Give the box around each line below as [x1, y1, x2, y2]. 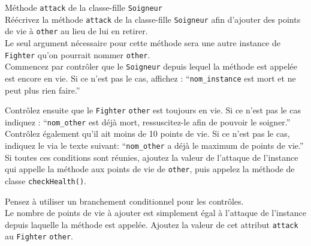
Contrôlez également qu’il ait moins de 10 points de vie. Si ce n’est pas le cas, [5, 127, 290, 140]
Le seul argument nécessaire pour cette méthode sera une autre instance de [5, 36, 280, 49]
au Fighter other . [5, 230, 73, 242]
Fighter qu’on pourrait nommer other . [5, 48, 150, 61]
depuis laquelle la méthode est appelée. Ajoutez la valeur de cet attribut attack [5, 218, 298, 230]
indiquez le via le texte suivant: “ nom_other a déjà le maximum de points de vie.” [5, 139, 304, 152]
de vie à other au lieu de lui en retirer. [5, 25, 148, 37]
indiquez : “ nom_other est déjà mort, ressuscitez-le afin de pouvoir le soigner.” [5, 115, 291, 128]
